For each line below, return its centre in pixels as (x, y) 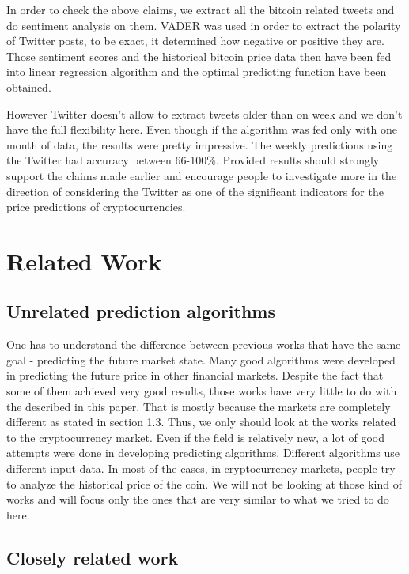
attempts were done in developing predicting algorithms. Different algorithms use (203, 453)
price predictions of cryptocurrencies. (96, 207)
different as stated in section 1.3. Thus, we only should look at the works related (201, 422)
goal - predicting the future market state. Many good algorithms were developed (201, 359)
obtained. (29, 87)
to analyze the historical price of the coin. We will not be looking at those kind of (204, 483)
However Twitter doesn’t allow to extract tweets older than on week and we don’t (204, 113)
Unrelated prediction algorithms (141, 311)
